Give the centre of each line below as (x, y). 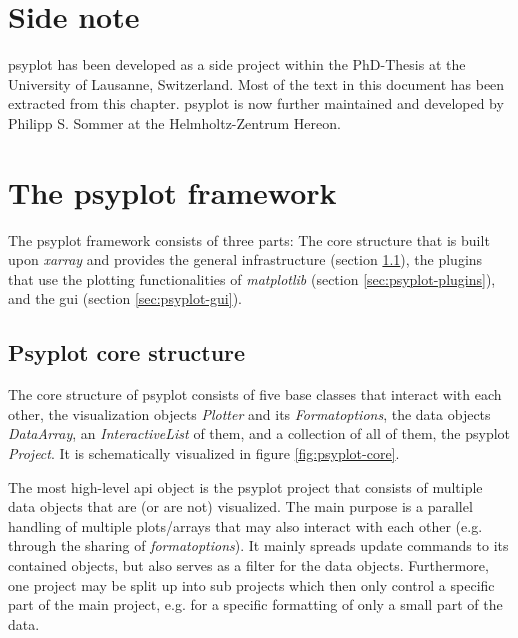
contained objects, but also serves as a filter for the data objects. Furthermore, (248, 564)
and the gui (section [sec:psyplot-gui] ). (125, 298)
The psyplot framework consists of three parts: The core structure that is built (249, 239)
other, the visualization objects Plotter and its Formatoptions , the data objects (249, 413)
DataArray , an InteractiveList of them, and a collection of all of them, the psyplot (259, 433)
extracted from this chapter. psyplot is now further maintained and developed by (256, 103)
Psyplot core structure (127, 352)
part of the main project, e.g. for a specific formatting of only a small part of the (255, 604)
